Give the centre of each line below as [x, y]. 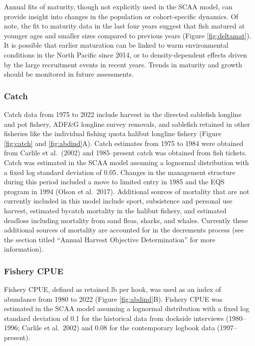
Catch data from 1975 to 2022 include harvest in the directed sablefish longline [123, 114]
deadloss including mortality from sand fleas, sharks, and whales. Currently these [126, 220]
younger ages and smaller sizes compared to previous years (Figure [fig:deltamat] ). [128, 35]
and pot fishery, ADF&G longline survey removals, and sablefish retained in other [127, 124]
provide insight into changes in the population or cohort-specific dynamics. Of [121, 16]
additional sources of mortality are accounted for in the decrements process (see [124, 230]
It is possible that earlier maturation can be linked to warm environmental [116, 45]
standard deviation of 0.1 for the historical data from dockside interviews [114, 318]
